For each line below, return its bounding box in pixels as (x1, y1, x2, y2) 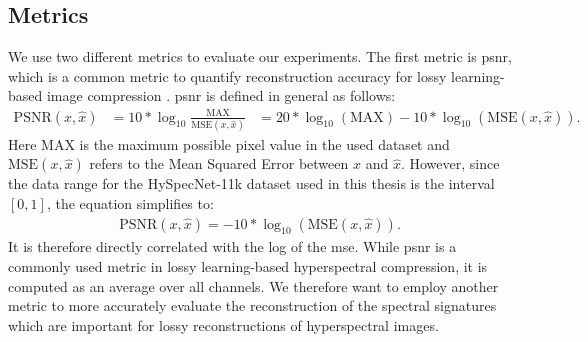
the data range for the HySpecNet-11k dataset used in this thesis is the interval (8, 173, 495, 194)
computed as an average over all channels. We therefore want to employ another (8, 275, 499, 296)
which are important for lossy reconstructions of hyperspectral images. (8, 314, 439, 335)
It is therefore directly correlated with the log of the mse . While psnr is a (8, 236, 457, 257)
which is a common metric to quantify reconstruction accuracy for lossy (8, 65, 447, 86)
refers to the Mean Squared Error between (89, 153, 349, 174)
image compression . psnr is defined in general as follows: (46, 85, 396, 106)
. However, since (400, 153, 500, 174)
